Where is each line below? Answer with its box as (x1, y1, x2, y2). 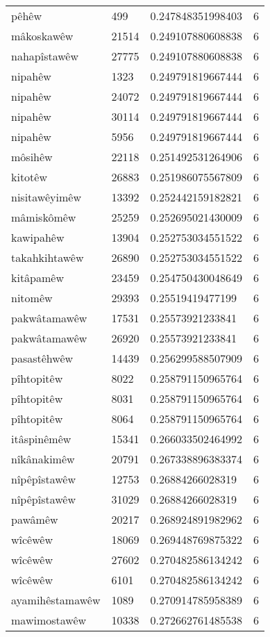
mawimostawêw (11, 612, 87, 628)
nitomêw (11, 290, 53, 306)
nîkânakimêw (11, 451, 75, 467)
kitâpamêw (11, 270, 65, 286)
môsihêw (11, 149, 53, 165)
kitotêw (11, 169, 48, 185)
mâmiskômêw (11, 209, 76, 225)
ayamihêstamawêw (11, 592, 101, 608)
